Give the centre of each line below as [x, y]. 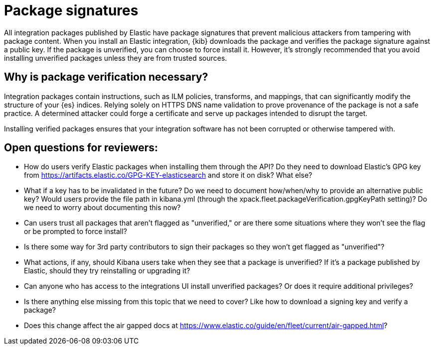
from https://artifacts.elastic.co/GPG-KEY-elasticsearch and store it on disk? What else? [168, 175]
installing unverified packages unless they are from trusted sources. [116, 58]
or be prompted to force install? [75, 232]
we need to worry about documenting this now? [102, 208]
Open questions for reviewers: [81, 148]
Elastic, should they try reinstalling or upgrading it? [107, 271]
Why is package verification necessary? [106, 77]
